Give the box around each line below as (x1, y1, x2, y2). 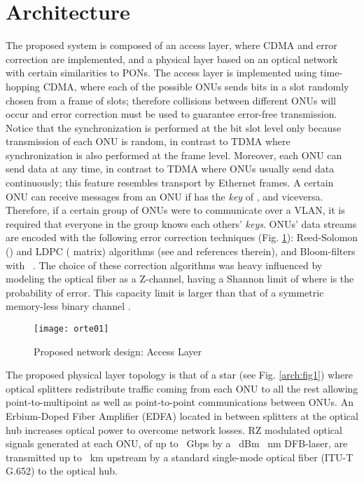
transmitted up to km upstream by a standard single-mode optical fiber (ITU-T (6, 449, 353, 464)
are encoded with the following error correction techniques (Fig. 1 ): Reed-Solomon (6, 230, 358, 245)
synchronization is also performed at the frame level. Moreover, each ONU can (6, 147, 342, 162)
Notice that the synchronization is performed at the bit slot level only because (6, 120, 342, 135)
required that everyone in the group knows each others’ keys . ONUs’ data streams (6, 216, 357, 231)
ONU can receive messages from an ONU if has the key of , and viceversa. (6, 189, 323, 203)
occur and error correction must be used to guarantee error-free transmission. (6, 107, 337, 121)
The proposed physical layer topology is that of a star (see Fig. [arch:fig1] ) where (6, 367, 353, 382)
